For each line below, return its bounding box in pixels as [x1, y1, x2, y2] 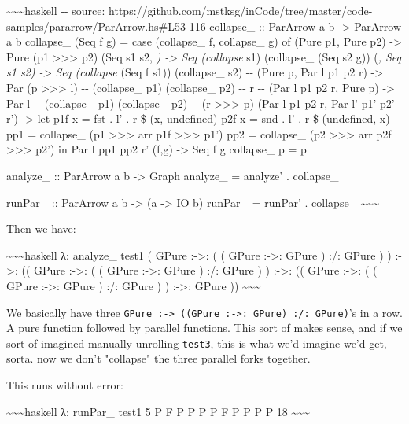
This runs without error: [6, 377, 123, 393]
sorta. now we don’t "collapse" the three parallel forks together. [6, 350, 311, 367]
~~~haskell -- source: [6, 2, 105, 18]
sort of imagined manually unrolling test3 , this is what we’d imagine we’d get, [6, 334, 387, 351]
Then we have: [6, 220, 76, 237]
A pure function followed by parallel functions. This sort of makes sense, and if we [6, 319, 403, 336]
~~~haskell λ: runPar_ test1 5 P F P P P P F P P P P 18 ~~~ [6, 403, 310, 419]
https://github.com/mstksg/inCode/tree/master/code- [109, 2, 373, 18]
